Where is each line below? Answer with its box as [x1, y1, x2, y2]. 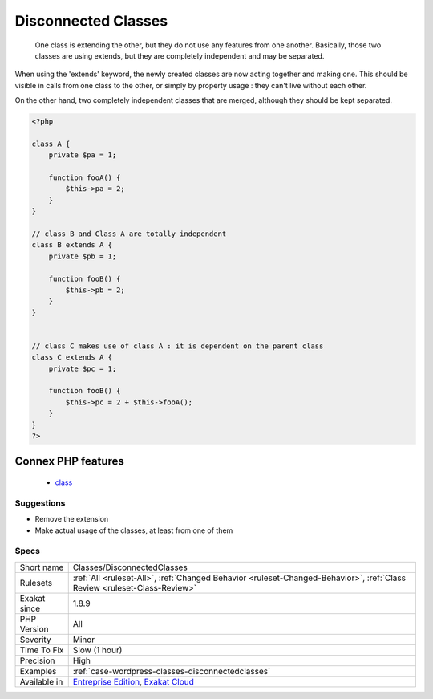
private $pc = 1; [48, 364, 117, 373]
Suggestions [14, 498, 66, 509]
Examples [19, 665, 57, 677]
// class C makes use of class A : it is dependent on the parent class [31, 341, 324, 351]
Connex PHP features [14, 454, 124, 469]
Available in [19, 676, 63, 687]
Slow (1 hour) [72, 644, 123, 656]
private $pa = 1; [48, 151, 117, 160]
